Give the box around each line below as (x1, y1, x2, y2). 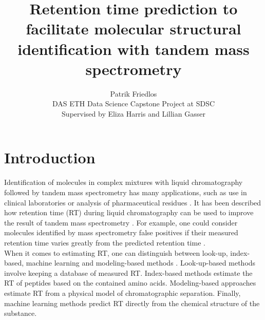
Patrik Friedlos (110, 88, 157, 99)
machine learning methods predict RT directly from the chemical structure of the (4, 297, 260, 308)
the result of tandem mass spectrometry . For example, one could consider (4, 217, 238, 228)
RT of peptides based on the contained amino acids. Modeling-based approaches (4, 277, 256, 288)
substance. (4, 308, 37, 318)
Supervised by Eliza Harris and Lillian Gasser (62, 108, 205, 119)
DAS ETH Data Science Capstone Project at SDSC (52, 98, 215, 109)
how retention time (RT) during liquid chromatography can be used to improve (4, 207, 254, 218)
